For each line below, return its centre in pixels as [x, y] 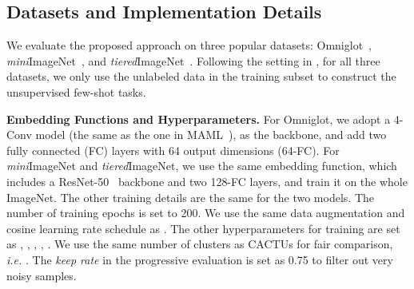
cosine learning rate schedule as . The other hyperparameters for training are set [203, 228]
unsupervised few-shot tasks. [76, 91]
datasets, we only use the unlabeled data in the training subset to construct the [201, 76]
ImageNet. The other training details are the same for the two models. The [190, 197]
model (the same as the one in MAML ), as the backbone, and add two [211, 135]
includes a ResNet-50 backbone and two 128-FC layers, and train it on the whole [207, 181]
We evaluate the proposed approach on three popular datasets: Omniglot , [189, 45]
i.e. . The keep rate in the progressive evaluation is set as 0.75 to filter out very [200, 259]
